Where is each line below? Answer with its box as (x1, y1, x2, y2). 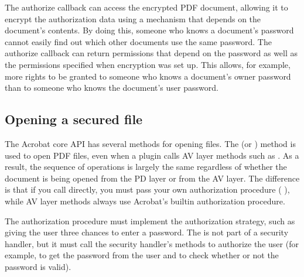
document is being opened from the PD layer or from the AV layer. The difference (5, 172, 300, 184)
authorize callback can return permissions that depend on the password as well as (5, 47, 298, 59)
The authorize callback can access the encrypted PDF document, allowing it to (5, 1, 288, 13)
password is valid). (5, 260, 71, 272)
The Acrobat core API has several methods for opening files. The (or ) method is (5, 137, 296, 149)
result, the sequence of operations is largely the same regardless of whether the (5, 160, 287, 173)
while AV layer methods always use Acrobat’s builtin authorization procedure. (5, 194, 285, 207)
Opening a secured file (5, 110, 143, 128)
